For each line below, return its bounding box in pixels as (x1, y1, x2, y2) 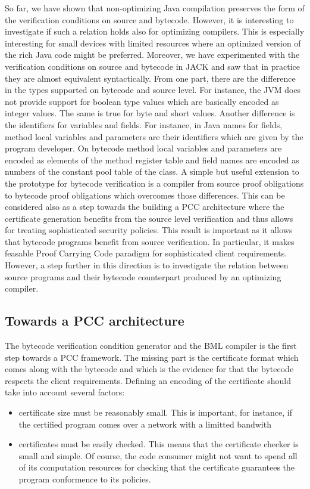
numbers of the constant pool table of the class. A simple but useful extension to (5, 165, 299, 178)
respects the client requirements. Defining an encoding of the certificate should (5, 374, 291, 386)
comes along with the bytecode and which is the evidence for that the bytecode (5, 363, 294, 375)
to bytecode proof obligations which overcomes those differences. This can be (5, 188, 285, 201)
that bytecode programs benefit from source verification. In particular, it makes (5, 235, 295, 247)
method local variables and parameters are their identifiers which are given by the (5, 130, 303, 143)
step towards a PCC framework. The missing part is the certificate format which (5, 351, 299, 363)
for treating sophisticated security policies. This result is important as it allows (5, 224, 293, 236)
